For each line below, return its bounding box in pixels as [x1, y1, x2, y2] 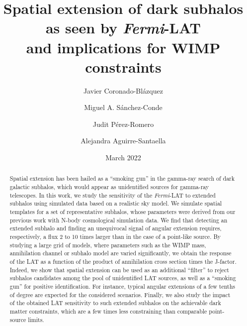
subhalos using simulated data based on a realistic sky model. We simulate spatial [9, 199, 222, 208]
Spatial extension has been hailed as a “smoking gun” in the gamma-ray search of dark [9, 174, 235, 183]
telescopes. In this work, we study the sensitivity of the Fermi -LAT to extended [9, 191, 216, 199]
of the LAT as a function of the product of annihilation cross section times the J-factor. [9, 257, 237, 266]
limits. [28, 315, 44, 324]
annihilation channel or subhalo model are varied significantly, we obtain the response [9, 249, 232, 257]
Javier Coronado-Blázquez [83, 85, 163, 96]
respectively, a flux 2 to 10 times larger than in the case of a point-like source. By [9, 232, 221, 241]
